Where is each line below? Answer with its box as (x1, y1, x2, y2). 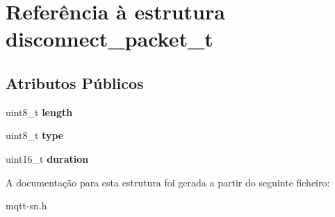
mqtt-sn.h (6, 198, 47, 213)
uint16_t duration (6, 151, 89, 166)
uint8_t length (6, 104, 73, 119)
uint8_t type (6, 128, 64, 143)
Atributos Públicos (6, 72, 144, 93)
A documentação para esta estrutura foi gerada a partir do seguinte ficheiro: (6, 175, 330, 189)
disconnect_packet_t (6, 24, 213, 53)
